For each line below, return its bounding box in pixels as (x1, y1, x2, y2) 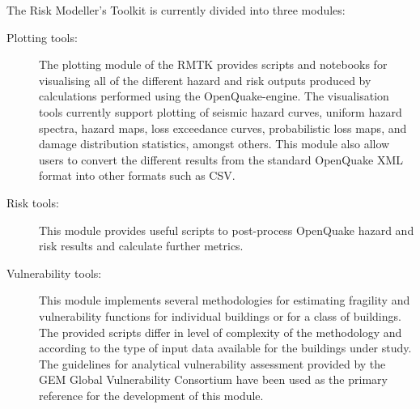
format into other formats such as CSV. (39, 167, 235, 184)
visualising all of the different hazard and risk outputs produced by (39, 71, 371, 88)
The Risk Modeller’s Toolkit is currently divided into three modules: (6, 2, 346, 18)
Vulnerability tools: (6, 264, 102, 281)
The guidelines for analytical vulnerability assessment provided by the (39, 355, 386, 372)
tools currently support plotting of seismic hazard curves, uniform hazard (39, 103, 402, 120)
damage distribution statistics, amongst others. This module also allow (39, 135, 390, 152)
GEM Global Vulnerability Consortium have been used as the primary (39, 371, 388, 388)
